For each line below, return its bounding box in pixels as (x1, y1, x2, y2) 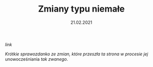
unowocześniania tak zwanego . (5, 56, 68, 62)
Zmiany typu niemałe (38, 3, 125, 15)
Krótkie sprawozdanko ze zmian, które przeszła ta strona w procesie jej (5, 51, 149, 57)
